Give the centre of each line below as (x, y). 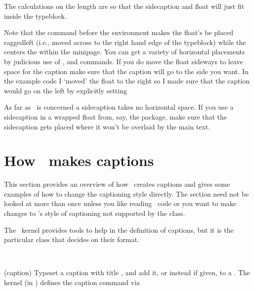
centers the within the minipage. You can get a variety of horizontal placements (125, 52)
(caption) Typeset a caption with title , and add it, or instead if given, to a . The (127, 272)
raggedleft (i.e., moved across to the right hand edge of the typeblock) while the (125, 42)
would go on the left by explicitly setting (65, 90)
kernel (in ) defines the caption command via (72, 282)
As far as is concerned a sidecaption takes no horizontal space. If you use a (119, 107)
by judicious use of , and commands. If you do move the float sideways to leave (124, 61)
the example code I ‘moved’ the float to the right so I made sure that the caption (127, 81)
